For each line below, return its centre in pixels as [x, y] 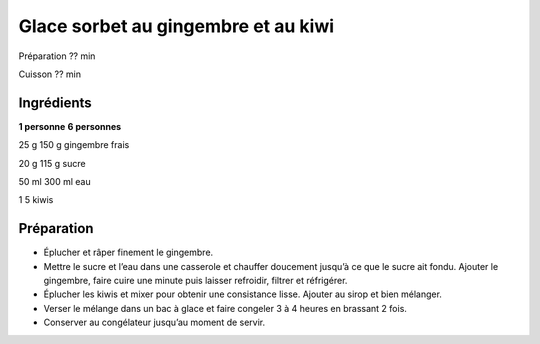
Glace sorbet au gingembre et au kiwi [176, 26]
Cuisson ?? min [50, 74]
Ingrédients [55, 102]
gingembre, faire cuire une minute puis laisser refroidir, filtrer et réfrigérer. [195, 281]
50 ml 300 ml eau [54, 182]
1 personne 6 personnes [70, 126]
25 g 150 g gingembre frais [74, 145]
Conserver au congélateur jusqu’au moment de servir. [154, 322]
